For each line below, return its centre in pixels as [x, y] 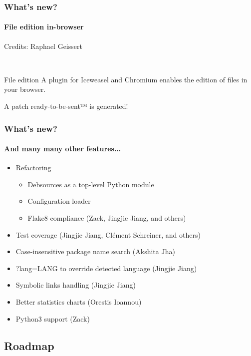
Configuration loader [59, 201]
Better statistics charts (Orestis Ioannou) [79, 302]
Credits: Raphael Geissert [43, 46]
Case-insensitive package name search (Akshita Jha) [95, 251]
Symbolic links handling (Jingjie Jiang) [76, 285]
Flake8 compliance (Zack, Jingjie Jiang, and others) [107, 218]
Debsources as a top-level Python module [91, 184]
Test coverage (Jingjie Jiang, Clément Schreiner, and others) [108, 234]
